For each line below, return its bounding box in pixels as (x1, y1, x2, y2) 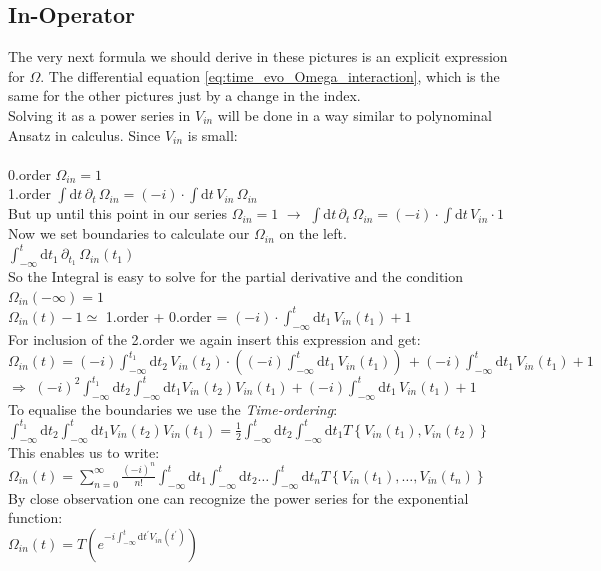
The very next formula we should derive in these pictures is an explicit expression (8, 46, 508, 67)
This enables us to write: (8, 441, 160, 462)
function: (8, 507, 63, 528)
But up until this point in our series (8, 203, 228, 224)
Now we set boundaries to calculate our (8, 223, 250, 244)
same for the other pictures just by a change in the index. (8, 85, 361, 106)
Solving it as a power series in (8, 104, 191, 125)
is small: (187, 124, 238, 145)
